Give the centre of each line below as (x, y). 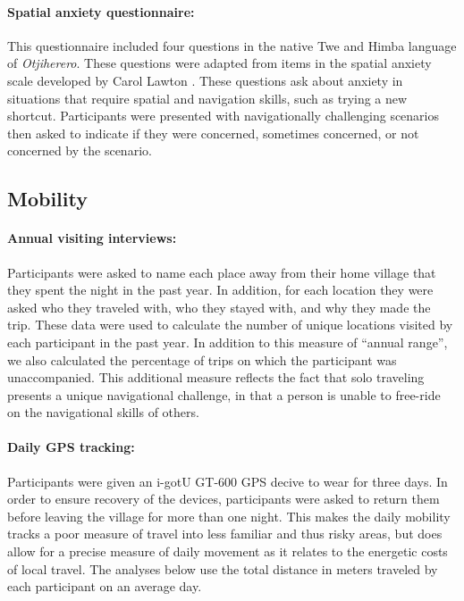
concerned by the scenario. (80, 150)
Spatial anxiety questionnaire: (101, 11)
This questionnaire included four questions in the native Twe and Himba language (232, 45)
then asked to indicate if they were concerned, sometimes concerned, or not (213, 133)
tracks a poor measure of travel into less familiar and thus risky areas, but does (225, 534)
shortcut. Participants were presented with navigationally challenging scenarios (224, 116)
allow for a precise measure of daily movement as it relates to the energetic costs (228, 551)
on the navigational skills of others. (103, 412)
